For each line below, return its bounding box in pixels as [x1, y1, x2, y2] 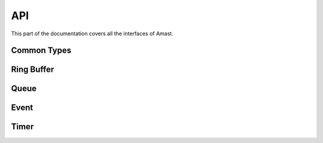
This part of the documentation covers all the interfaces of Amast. [11, 30, 173, 37]
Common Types [11, 45, 72, 56]
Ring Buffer [11, 65, 54, 75]
